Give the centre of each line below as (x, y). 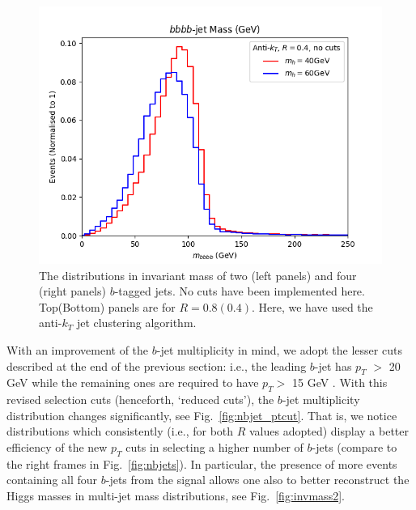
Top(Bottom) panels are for (107, 306)
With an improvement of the (78, 349)
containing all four (52, 480)
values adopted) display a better (329, 431)
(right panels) (72, 291)
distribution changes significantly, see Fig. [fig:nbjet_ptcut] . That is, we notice (202, 415)
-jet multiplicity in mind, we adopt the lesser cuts (279, 349)
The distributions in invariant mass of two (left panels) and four (198, 275)
